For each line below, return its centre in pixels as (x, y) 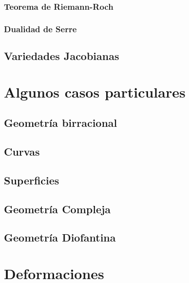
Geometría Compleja (57, 209)
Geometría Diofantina (60, 237)
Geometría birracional (61, 123)
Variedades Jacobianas (62, 56)
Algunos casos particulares (95, 91)
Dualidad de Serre (40, 29)
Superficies (32, 180)
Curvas (22, 152)
